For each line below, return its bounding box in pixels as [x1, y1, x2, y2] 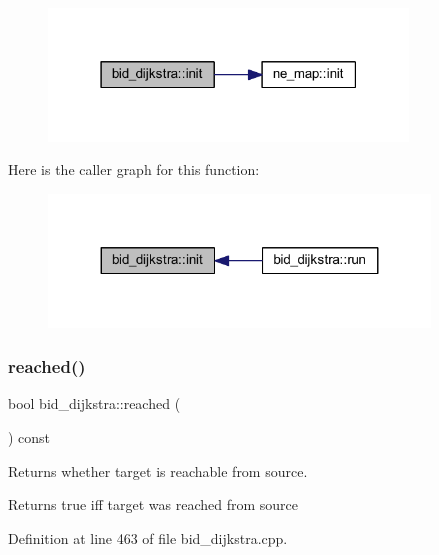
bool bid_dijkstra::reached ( [8, 393, 181, 414]
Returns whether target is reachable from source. [8, 460, 308, 481]
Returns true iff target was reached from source [8, 494, 298, 515]
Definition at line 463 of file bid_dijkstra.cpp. [8, 527, 288, 548]
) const [8, 426, 51, 447]
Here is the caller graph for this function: [8, 159, 260, 180]
